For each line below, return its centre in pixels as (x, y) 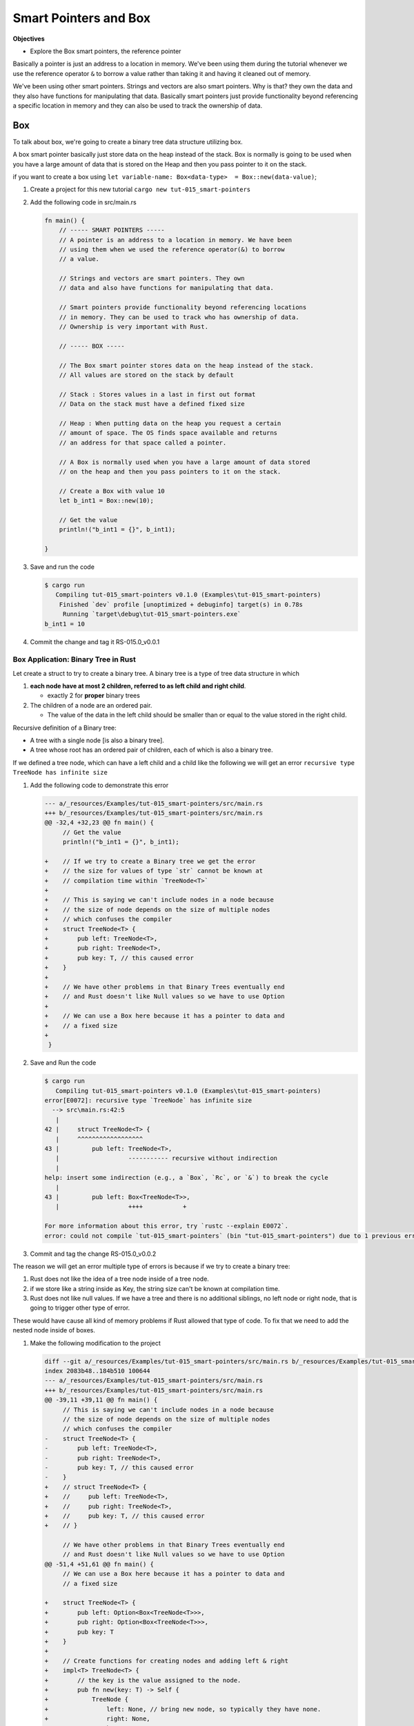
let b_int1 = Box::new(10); (107, 501)
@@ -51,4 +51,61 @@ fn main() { (99, 1564)
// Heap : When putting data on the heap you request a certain (170, 423)
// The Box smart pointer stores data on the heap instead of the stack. (186, 365)
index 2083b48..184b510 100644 (98, 1371)
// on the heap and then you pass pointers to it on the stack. (170, 472)
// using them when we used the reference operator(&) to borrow (172, 249)
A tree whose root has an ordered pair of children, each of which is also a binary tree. (151, 750)
